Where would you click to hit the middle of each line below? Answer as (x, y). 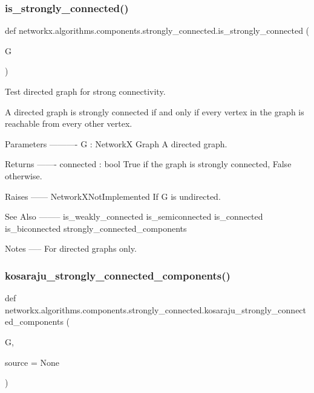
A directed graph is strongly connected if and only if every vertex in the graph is (155, 111)
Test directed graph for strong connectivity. (85, 91)
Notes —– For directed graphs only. (71, 248)
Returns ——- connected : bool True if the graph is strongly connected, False (148, 164)
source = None (32, 362)
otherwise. (24, 175)
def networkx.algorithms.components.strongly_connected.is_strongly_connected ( (157, 30)
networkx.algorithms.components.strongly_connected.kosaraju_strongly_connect (156, 309)
